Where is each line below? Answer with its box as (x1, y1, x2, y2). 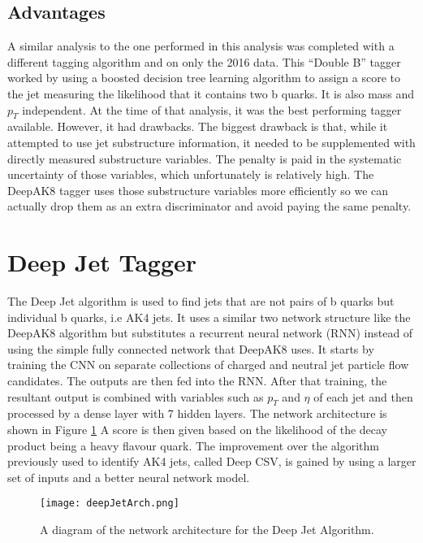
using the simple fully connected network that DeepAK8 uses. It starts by (7, 340, 374, 357)
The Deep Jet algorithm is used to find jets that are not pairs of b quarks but (7, 293, 395, 310)
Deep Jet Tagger (7, 245, 197, 279)
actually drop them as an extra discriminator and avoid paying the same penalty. (7, 198, 412, 215)
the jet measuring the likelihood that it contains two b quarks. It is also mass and (7, 85, 415, 102)
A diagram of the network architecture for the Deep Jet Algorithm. (40, 521, 374, 538)
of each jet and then (313, 388, 413, 405)
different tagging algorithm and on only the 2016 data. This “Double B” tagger (7, 53, 401, 70)
